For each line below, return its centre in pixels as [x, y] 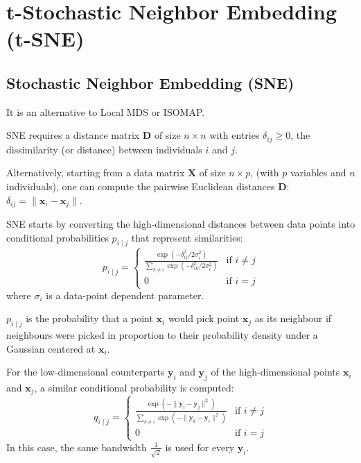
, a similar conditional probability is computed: [134, 387]
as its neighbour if [293, 318]
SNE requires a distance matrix [73, 135]
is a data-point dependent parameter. [125, 295]
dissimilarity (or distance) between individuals [104, 149]
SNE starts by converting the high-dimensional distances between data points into [181, 224]
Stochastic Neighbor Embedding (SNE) [150, 82]
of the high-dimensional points [275, 372]
